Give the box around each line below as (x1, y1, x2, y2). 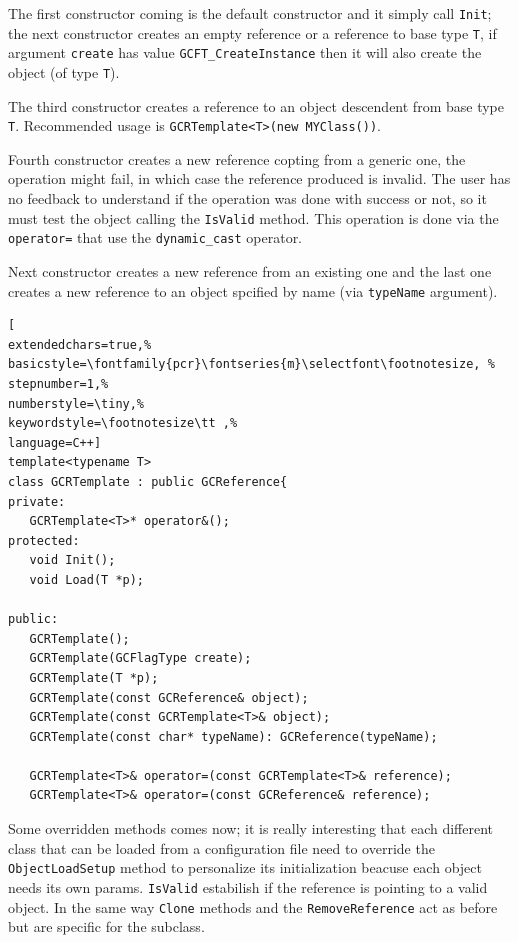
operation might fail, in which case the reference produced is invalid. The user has (8, 168, 511, 189)
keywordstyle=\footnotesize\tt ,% (8, 416, 238, 431)
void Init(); (29, 553, 116, 568)
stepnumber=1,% (8, 377, 109, 391)
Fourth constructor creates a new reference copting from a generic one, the (8, 148, 466, 169)
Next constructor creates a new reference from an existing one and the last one (8, 260, 492, 281)
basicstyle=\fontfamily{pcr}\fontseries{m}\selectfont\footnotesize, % (8, 357, 495, 372)
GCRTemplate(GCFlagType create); (29, 651, 252, 666)
